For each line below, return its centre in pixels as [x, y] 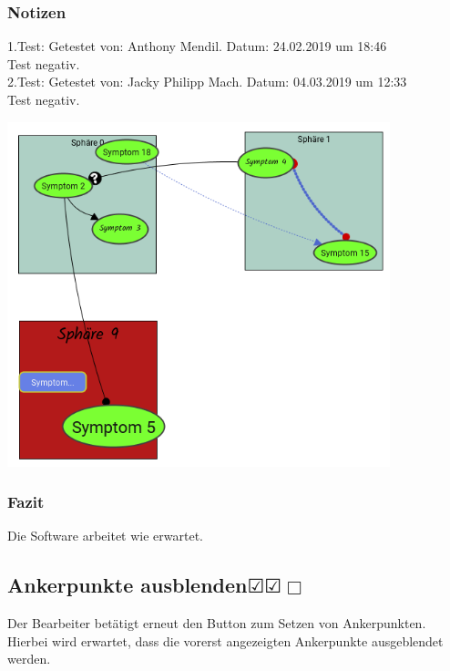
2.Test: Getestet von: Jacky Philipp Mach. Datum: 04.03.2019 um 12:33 [207, 82]
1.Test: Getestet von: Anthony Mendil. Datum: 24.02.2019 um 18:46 [197, 46]
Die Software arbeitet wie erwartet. [105, 536]
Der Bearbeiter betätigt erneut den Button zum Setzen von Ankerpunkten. [217, 623]
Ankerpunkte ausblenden [128, 585]
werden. [29, 659]
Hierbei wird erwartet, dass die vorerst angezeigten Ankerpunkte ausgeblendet [225, 640]
